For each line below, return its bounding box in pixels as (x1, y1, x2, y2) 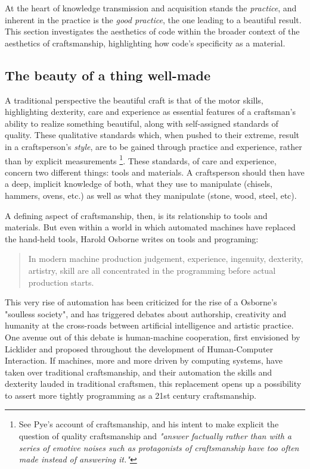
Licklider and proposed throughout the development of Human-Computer (5, 342, 274, 355)
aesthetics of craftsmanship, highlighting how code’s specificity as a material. (5, 36, 286, 49)
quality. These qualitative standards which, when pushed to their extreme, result (5, 129, 300, 141)
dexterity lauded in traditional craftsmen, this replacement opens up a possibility (5, 377, 302, 390)
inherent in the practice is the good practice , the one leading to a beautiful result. (5, 13, 302, 26)
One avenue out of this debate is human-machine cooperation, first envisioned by (5, 330, 300, 343)
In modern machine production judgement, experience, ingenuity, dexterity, (28, 252, 303, 265)
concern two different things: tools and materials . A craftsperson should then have (5, 165, 305, 178)
